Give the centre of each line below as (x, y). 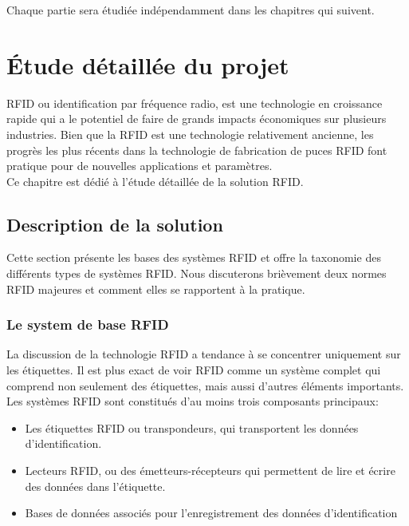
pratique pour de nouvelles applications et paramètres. (140, 166)
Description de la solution (115, 224)
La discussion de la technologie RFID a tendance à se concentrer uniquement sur (204, 354)
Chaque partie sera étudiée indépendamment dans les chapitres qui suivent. (191, 10)
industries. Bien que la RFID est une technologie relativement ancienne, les (190, 134)
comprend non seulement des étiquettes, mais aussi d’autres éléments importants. (205, 385)
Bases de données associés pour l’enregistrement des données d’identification (211, 513)
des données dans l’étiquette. (95, 486)
